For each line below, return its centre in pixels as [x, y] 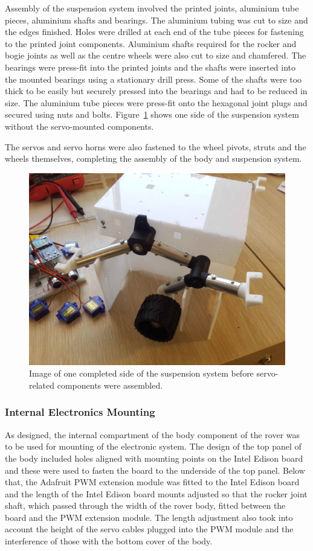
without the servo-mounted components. [79, 126]
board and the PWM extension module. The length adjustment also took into [149, 517]
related [42, 385]
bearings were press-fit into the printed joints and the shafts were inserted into [150, 67]
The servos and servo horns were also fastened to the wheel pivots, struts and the [156, 146]
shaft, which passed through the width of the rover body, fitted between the [145, 505]
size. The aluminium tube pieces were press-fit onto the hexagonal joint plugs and [156, 102]
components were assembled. [110, 385]
